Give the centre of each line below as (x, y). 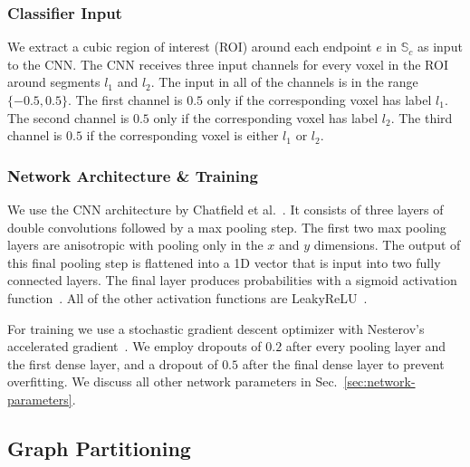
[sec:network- (379, 381)
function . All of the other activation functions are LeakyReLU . (187, 297)
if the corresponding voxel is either (182, 135)
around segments (54, 82)
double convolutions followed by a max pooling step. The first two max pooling (227, 227)
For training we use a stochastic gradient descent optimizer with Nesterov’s (216, 328)
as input (440, 47)
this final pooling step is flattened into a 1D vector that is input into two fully (224, 262)
